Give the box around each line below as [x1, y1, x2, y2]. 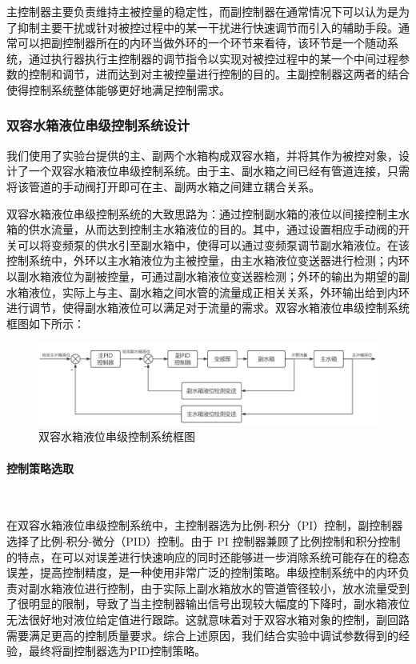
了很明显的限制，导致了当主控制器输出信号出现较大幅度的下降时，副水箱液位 [6, 595, 410, 612]
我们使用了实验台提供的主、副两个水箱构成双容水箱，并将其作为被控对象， [6, 146, 398, 163]
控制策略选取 [6, 459, 74, 476]
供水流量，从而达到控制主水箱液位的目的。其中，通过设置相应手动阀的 [28, 221, 398, 238]
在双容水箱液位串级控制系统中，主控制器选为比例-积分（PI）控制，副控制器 [6, 517, 403, 534]
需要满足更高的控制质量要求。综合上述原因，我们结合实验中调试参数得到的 [6, 626, 398, 643]
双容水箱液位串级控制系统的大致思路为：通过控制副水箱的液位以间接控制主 [6, 205, 398, 222]
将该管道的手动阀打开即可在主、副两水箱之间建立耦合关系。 [6, 178, 320, 194]
